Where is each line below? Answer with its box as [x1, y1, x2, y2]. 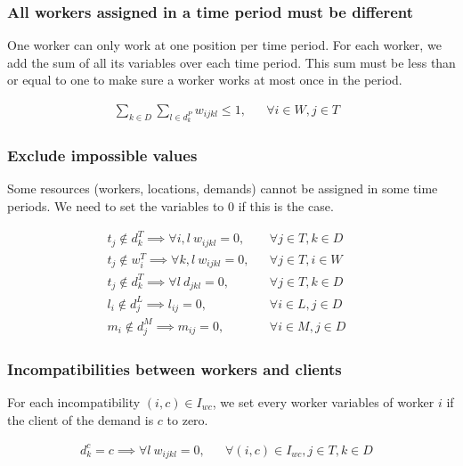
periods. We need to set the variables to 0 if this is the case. [7, 197, 334, 216]
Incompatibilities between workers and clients [7, 357, 342, 380]
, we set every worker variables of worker [212, 392, 435, 411]
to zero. [167, 410, 208, 429]
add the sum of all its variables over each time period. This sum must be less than [7, 53, 456, 71]
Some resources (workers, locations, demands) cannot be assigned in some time [7, 179, 438, 198]
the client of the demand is [7, 410, 154, 429]
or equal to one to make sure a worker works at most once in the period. [7, 70, 402, 89]
